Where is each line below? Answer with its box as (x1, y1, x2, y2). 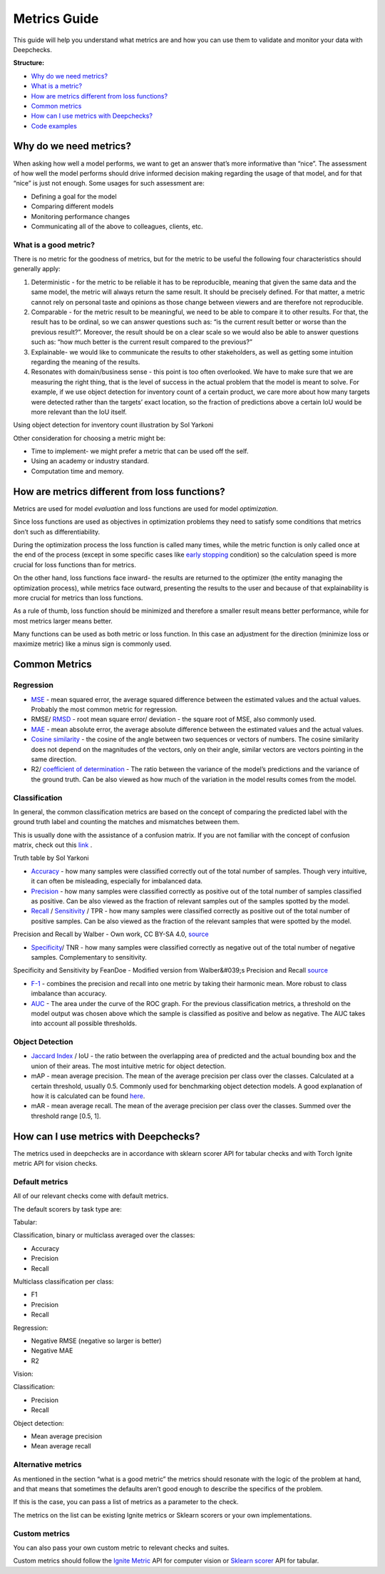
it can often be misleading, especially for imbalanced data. (31, 877, 203, 885)
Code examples (31, 121, 78, 130)
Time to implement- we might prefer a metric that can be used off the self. (31, 447, 249, 456)
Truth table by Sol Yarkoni (13, 853, 89, 863)
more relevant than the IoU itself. (31, 407, 128, 416)
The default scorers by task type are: (13, 1204, 123, 1213)
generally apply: (13, 265, 61, 273)
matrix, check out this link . (13, 841, 93, 849)
